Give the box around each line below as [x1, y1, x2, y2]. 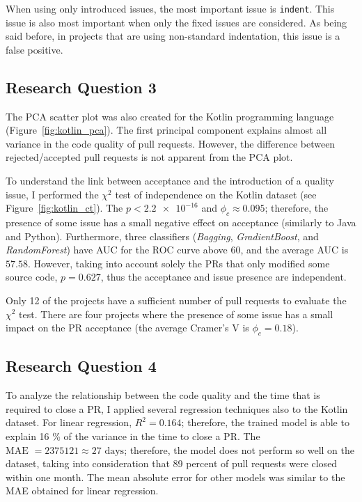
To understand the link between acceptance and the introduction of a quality [6, 173, 334, 188]
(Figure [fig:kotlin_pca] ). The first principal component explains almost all [6, 123, 327, 137]
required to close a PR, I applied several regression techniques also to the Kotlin [6, 401, 348, 416]
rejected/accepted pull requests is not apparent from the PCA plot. [6, 150, 293, 164]
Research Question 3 [6, 76, 157, 97]
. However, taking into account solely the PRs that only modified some [27, 256, 330, 270]
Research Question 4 [6, 355, 157, 377]
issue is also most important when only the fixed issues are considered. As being [6, 15, 347, 29]
